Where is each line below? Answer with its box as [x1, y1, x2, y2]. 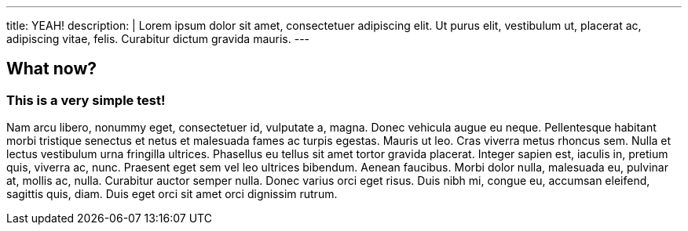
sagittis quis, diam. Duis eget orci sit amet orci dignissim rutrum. [6, 187, 338, 201]
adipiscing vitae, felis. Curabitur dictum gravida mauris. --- [6, 32, 310, 45]
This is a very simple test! [6, 92, 166, 108]
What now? [6, 59, 97, 79]
